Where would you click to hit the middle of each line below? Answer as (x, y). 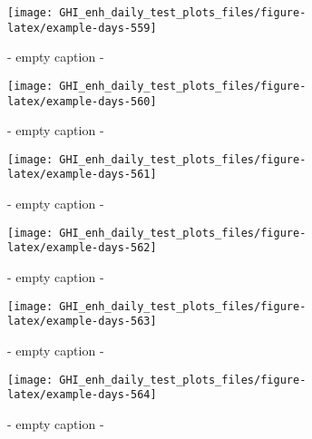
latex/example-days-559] (82, 28)
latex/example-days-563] (82, 322)
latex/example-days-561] (82, 175)
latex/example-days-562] (82, 248)
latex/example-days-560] (82, 101)
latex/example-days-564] (82, 395)
